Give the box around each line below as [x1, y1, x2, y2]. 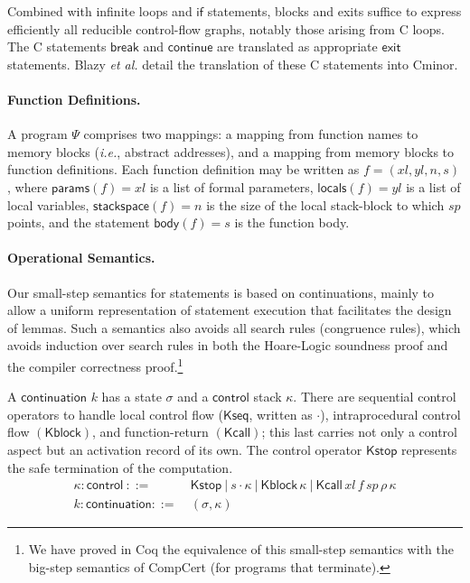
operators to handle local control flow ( [7, 404, 223, 423]
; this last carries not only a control [261, 422, 457, 441]
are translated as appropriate [217, 37, 378, 56]
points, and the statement [7, 213, 150, 232]
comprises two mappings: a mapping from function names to [83, 125, 418, 143]
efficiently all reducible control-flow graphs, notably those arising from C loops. [7, 19, 445, 38]
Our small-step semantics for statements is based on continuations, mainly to [7, 282, 435, 301]
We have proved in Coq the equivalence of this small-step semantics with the [28, 540, 454, 559]
